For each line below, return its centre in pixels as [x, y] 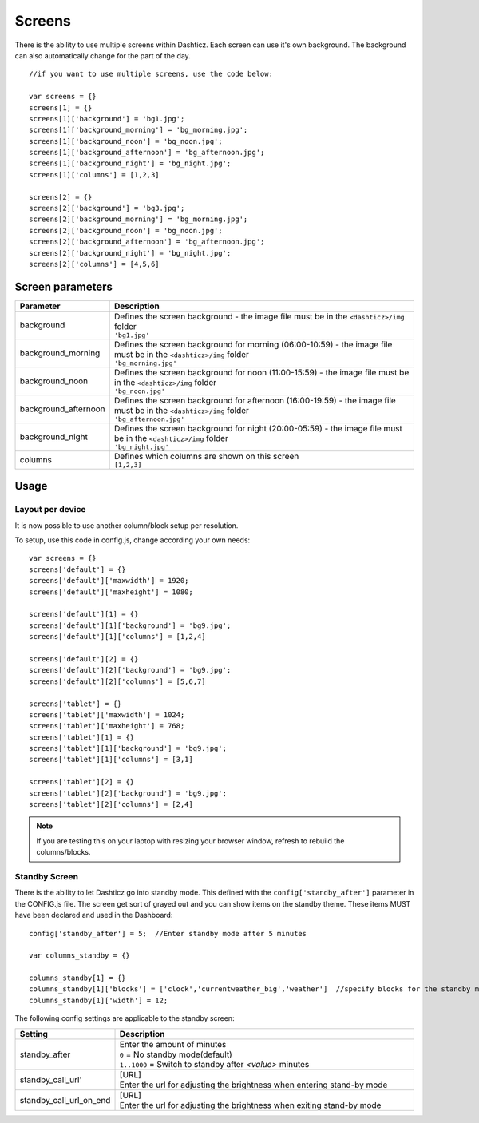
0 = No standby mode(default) [176, 1054]
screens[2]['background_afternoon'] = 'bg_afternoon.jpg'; [147, 242]
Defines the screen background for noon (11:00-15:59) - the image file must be [262, 372]
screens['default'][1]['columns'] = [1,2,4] [118, 637]
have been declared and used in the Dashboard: [94, 915]
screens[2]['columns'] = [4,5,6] [94, 264]
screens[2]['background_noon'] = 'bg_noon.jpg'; [126, 230]
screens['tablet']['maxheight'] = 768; [107, 726]
